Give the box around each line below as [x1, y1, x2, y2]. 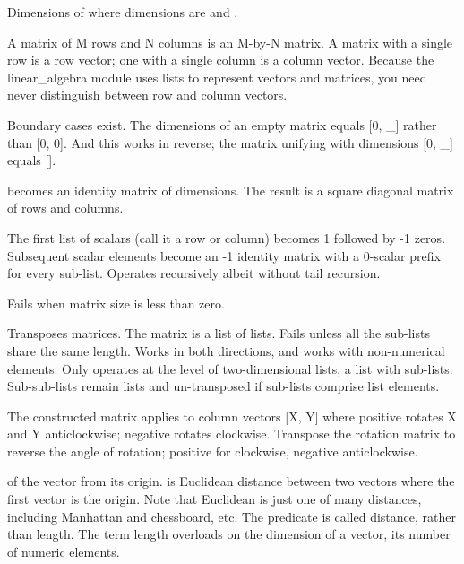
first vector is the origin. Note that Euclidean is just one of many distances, [7, 490, 422, 508]
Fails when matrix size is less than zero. [7, 293, 225, 312]
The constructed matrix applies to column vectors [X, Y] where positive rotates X [7, 406, 457, 425]
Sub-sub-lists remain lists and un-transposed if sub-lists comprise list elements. [7, 377, 440, 395]
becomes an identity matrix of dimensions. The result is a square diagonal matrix [7, 180, 454, 199]
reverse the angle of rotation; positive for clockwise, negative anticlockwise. [7, 441, 418, 460]
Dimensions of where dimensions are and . [7, 3, 238, 21]
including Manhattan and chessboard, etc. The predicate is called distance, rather [7, 507, 456, 525]
